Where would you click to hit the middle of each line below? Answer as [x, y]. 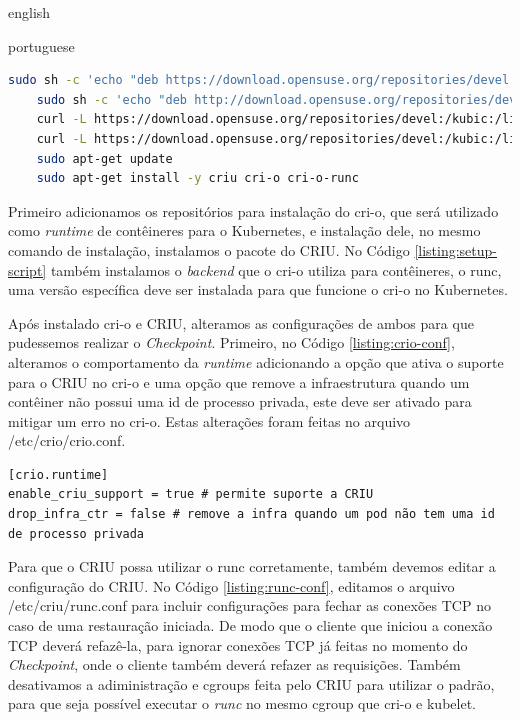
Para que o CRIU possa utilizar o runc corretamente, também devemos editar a [252, 566]
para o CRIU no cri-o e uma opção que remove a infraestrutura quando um [239, 381]
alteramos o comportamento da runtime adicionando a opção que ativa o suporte [256, 361]
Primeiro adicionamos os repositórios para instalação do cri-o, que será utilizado [253, 210]
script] [27, 269]
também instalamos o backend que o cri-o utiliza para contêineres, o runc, [276, 269]
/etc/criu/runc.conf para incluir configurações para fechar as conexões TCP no [249, 605]
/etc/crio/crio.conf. [67, 440]
